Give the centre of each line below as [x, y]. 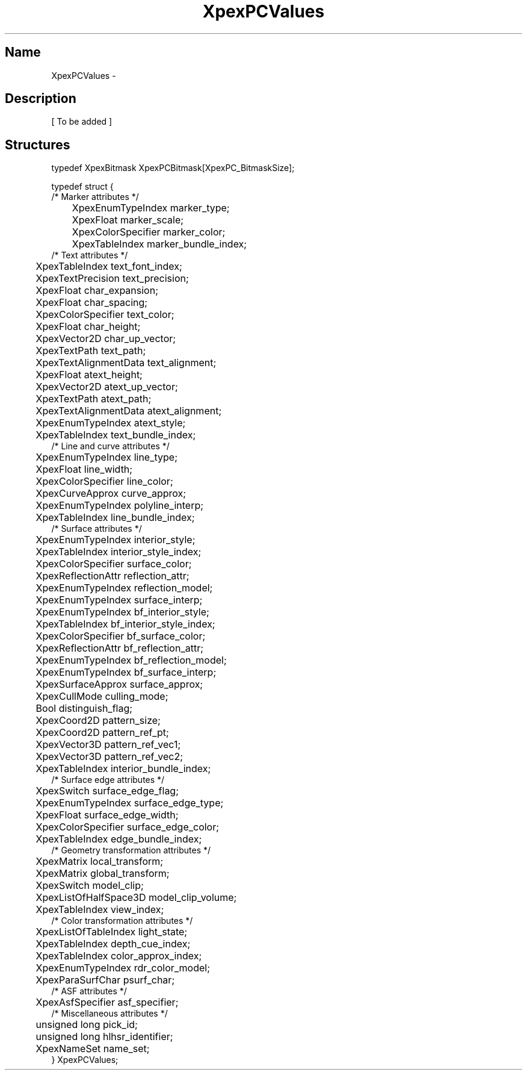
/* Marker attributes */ [95, 197]
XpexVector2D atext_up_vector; [107, 387]
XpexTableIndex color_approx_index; [119, 956]
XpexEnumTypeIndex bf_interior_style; [122, 612]
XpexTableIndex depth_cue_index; [113, 944]
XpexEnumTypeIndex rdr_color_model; [123, 968]
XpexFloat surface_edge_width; [107, 815]
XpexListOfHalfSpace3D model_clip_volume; [136, 898]
